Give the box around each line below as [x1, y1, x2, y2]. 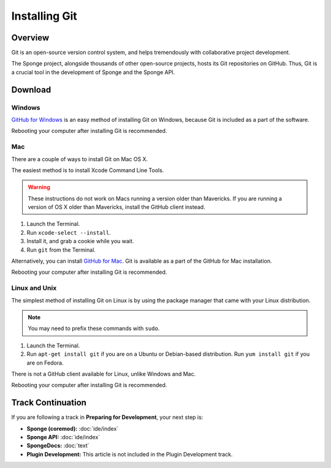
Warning [28, 184, 50, 191]
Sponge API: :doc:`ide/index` [26, 434, 101, 440]
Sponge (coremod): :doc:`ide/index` [26, 425, 119, 432]
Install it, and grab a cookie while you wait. [26, 238, 134, 245]
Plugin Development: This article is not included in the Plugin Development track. [26, 450, 233, 458]
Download [11, 85, 51, 95]
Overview [11, 32, 50, 43]
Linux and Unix [11, 284, 57, 292]
